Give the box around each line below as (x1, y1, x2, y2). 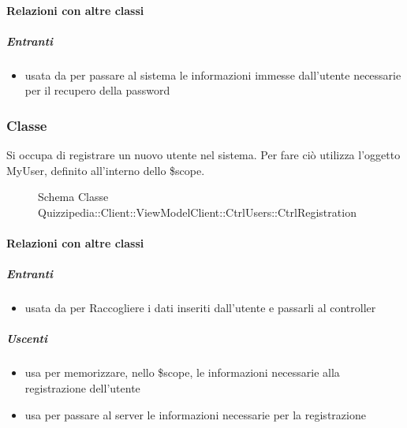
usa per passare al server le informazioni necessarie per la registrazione (24, 406, 366, 422)
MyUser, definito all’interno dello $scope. (6, 162, 205, 178)
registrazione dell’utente (24, 380, 140, 396)
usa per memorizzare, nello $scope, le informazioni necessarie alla (24, 364, 340, 381)
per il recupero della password (24, 82, 170, 99)
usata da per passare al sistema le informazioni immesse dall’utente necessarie (24, 66, 401, 83)
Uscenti (6, 330, 47, 347)
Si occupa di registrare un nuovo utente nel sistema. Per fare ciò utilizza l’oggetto (6, 147, 401, 163)
